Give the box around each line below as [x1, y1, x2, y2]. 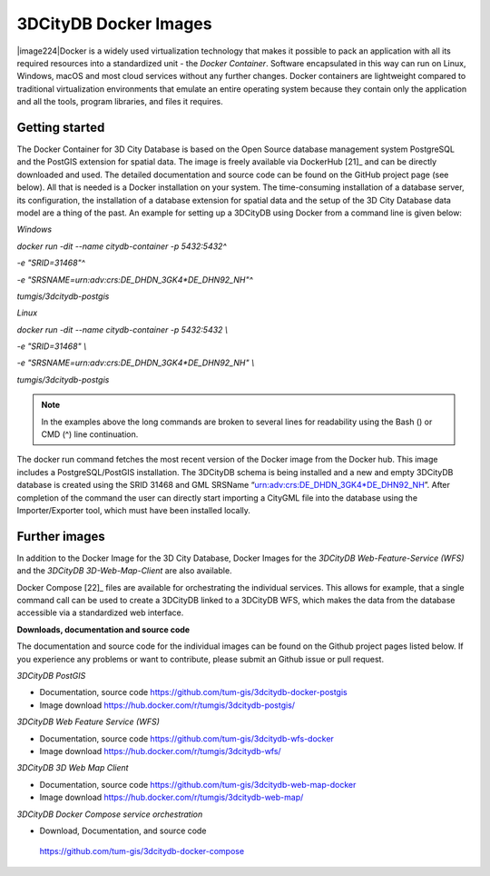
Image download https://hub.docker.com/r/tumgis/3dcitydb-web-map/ [39, 791, 304, 803]
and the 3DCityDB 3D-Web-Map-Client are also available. [16, 565, 232, 576]
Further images [16, 528, 106, 544]
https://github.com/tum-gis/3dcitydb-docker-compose [39, 846, 245, 857]
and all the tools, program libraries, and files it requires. [16, 96, 223, 107]
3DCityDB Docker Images [16, 14, 212, 34]
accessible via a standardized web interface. [16, 607, 184, 618]
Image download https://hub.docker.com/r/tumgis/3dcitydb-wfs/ [39, 745, 281, 756]
